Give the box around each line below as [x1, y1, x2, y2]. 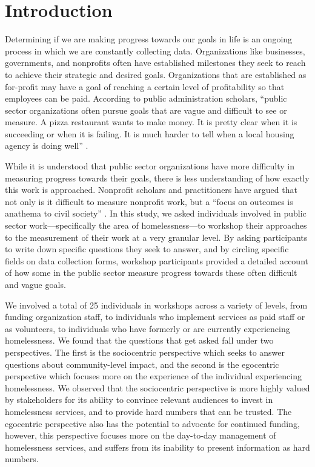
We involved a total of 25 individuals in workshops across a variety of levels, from [5, 298, 308, 311]
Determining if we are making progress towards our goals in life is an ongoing [5, 33, 293, 45]
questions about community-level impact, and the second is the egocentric [5, 358, 279, 370]
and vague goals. [5, 278, 66, 290]
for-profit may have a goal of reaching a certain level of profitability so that [5, 80, 285, 93]
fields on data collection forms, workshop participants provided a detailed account [5, 254, 308, 267]
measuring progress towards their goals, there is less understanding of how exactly [5, 171, 310, 184]
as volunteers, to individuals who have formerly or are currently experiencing [5, 322, 290, 335]
